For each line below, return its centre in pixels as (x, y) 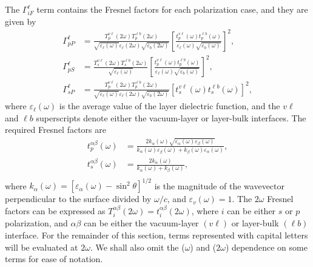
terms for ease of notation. (54, 259)
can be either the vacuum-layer (141, 223)
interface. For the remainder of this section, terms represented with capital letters (156, 235)
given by (21, 21)
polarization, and (36, 223)
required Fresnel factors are (56, 130)
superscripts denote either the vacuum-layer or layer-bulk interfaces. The (171, 117)
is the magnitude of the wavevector (219, 185)
